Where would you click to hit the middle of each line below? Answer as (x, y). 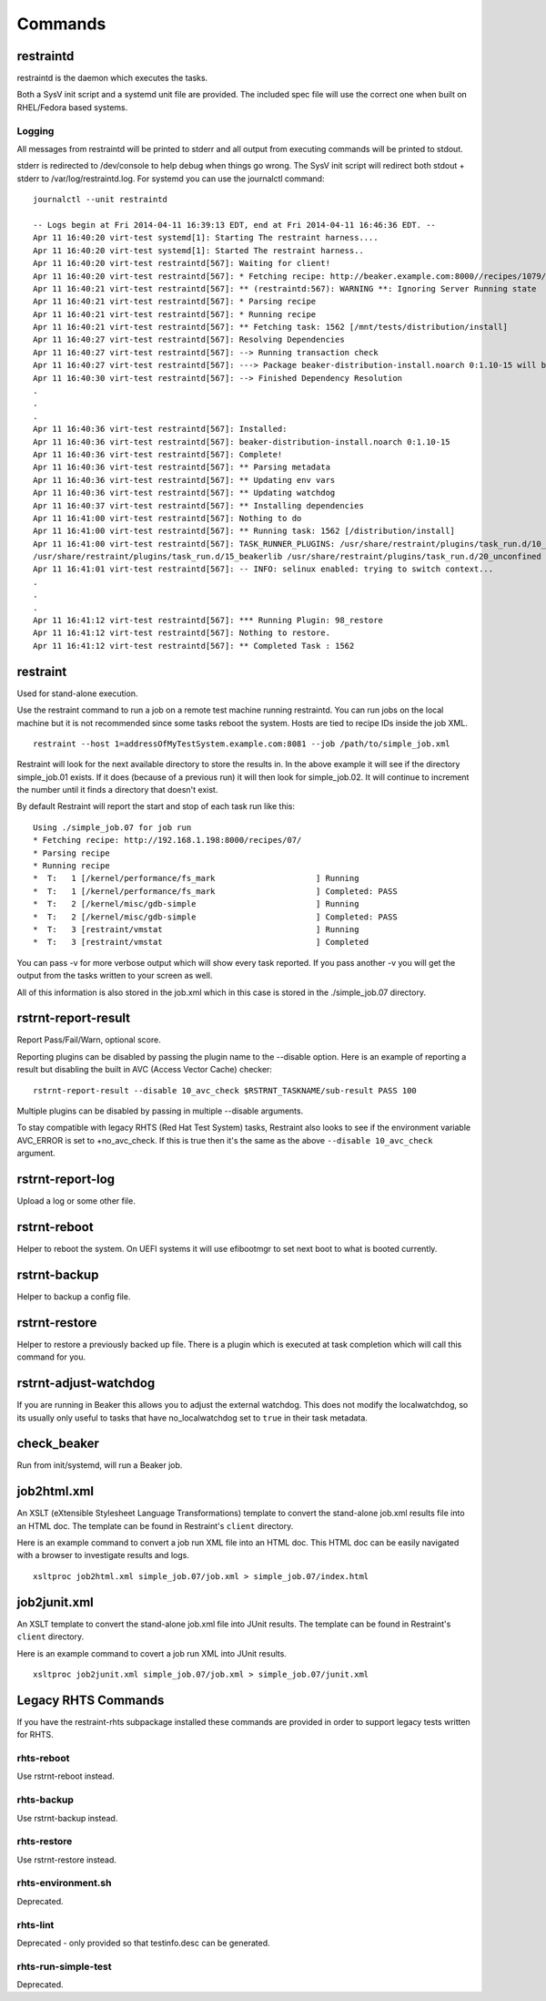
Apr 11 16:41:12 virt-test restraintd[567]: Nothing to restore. (182, 633)
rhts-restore (45, 1842)
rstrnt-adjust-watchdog (86, 1384)
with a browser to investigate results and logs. (103, 1555)
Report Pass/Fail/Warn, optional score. (89, 1040)
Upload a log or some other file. (76, 1201)
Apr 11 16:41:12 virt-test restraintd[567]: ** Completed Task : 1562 (194, 646)
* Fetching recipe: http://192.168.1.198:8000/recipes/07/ (167, 840)
